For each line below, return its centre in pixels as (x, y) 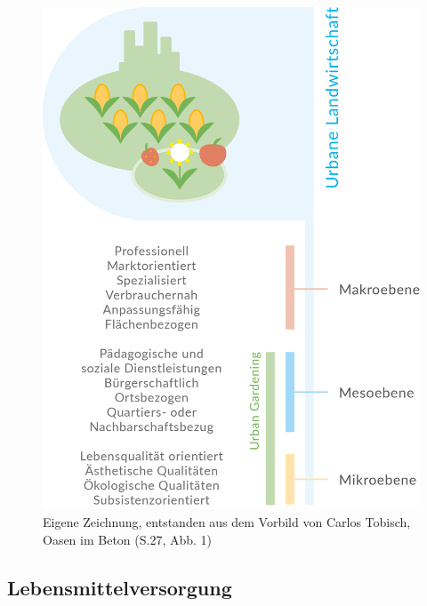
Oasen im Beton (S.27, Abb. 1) (128, 539)
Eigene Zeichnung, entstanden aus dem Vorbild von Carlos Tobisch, (227, 521)
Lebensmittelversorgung (120, 587)
